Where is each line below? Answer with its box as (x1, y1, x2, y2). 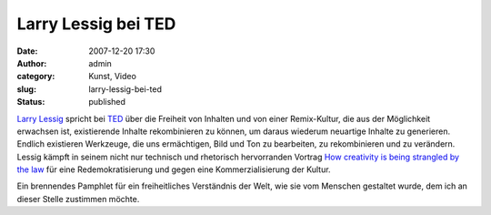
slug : (16, 83, 36, 95)
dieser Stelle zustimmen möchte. (16, 193, 140, 204)
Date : (16, 46, 38, 56)
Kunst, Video (88, 71, 136, 82)
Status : (16, 97, 45, 107)
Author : (16, 57, 47, 68)
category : (16, 71, 55, 82)
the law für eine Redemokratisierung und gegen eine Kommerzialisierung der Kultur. (16, 164, 331, 175)
